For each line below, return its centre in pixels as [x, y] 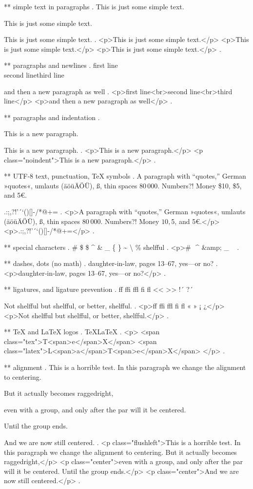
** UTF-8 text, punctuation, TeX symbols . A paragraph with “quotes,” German [125, 176]
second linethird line [34, 74]
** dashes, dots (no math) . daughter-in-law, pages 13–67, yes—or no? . [111, 263]
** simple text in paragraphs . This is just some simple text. [94, 6]
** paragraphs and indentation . [52, 117]
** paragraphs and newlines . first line [61, 65]
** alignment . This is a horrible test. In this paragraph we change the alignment [125, 367]
